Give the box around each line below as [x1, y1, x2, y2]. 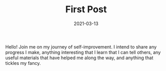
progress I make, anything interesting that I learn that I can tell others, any [5, 49, 161, 55]
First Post [65, 4, 107, 15]
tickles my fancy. [5, 60, 41, 66]
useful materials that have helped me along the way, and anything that [5, 55, 154, 61]
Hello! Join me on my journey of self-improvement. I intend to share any [5, 43, 157, 50]
